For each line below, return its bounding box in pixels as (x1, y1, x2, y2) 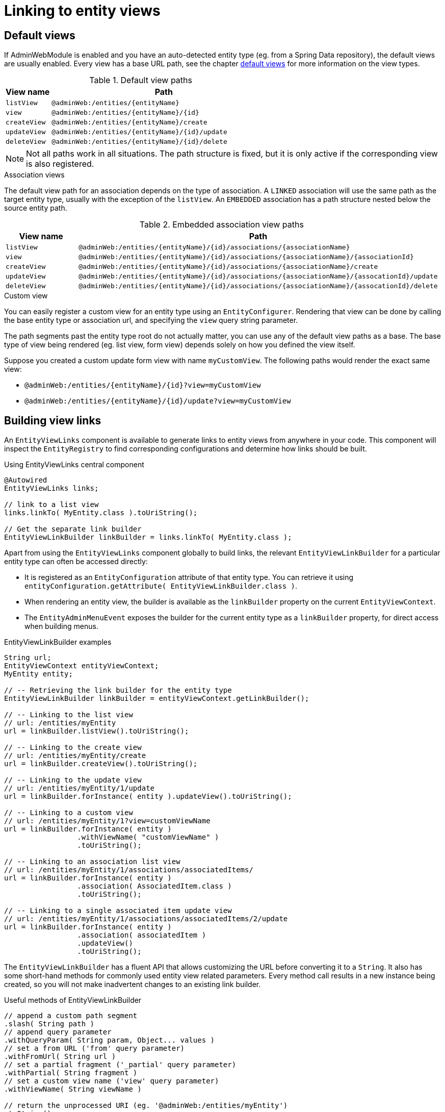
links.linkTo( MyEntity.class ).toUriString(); (4, 509, 198, 517)
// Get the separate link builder (4, 525, 142, 534)
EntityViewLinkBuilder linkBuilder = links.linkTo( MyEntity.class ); (4, 533, 292, 542)
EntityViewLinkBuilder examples (4, 638, 112, 647)
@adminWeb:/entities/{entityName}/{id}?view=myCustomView (24, 381, 261, 390)
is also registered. (26, 159, 94, 169)
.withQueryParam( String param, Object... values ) (4, 1036, 215, 1045)
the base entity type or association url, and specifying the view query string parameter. (4, 316, 298, 325)
